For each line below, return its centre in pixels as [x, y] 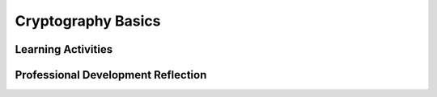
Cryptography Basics [88, 21]
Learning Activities [64, 49]
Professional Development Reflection [111, 75]
